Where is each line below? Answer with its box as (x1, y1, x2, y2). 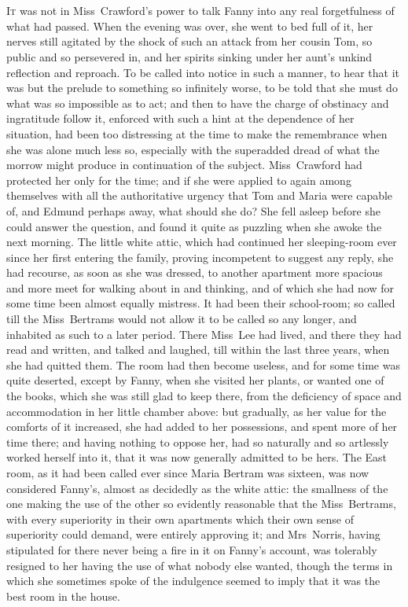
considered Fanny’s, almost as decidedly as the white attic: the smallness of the (6, 480, 388, 496)
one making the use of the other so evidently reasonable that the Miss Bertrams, (6, 495, 396, 512)
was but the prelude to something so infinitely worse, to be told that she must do (6, 79, 398, 96)
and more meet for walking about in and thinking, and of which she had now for (6, 279, 394, 296)
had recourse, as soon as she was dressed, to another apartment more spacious (6, 264, 383, 281)
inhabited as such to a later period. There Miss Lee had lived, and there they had (6, 326, 402, 342)
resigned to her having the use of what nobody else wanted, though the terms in (6, 557, 393, 573)
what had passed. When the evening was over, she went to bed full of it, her (6, 17, 373, 34)
